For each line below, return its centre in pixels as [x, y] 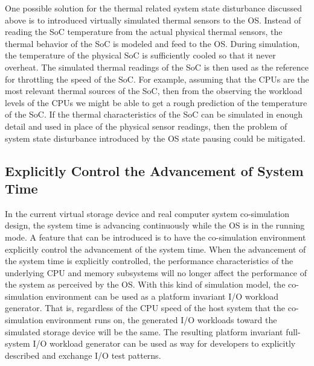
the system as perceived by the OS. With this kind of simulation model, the [145, 284]
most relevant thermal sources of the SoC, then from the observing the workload [154, 91]
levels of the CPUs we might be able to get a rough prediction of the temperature [156, 102]
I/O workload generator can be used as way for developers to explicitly [164, 343]
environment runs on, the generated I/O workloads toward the [162, 320]
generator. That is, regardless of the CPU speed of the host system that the [145, 308]
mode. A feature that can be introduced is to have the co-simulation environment [155, 237]
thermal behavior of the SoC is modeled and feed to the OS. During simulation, [152, 43]
